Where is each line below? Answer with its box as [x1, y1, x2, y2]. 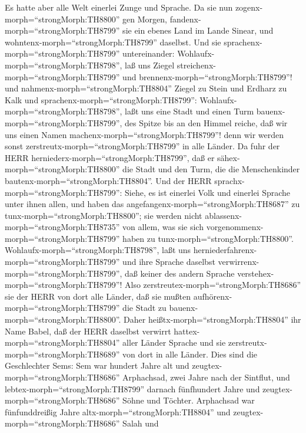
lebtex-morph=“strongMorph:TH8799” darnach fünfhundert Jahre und [5, 382, 260, 395]
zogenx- [235, 1, 263, 13]
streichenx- [177, 58, 216, 71]
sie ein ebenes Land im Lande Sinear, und [122, 24, 274, 37]
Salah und [122, 417, 159, 429]
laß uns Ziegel [125, 58, 175, 71]
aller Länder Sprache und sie [122, 336, 226, 349]
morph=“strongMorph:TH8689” [5, 347, 120, 360]
